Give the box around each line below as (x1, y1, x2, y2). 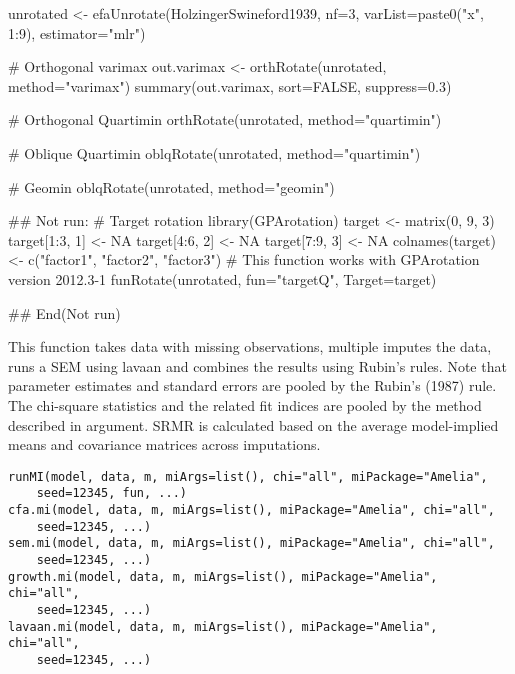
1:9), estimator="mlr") (8, 22, 146, 43)
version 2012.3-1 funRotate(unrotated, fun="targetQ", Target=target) (8, 268, 437, 289)
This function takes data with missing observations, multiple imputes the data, (8, 336, 492, 357)
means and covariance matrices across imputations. (8, 434, 321, 455)
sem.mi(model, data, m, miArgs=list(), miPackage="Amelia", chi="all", (8, 536, 495, 551)
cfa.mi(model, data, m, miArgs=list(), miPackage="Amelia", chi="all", (8, 503, 495, 517)
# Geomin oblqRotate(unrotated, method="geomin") (8, 176, 335, 197)
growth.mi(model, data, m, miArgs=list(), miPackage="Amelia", (8, 569, 438, 584)
